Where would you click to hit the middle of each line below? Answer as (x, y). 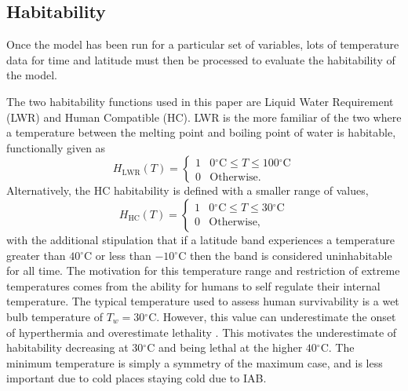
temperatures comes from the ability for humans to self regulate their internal (193, 285)
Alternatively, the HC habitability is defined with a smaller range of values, (188, 190)
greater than (36, 255)
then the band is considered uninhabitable (291, 255)
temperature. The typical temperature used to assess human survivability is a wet (203, 301)
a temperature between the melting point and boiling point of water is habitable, (201, 132)
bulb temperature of (55, 316)
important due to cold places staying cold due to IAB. (137, 378)
